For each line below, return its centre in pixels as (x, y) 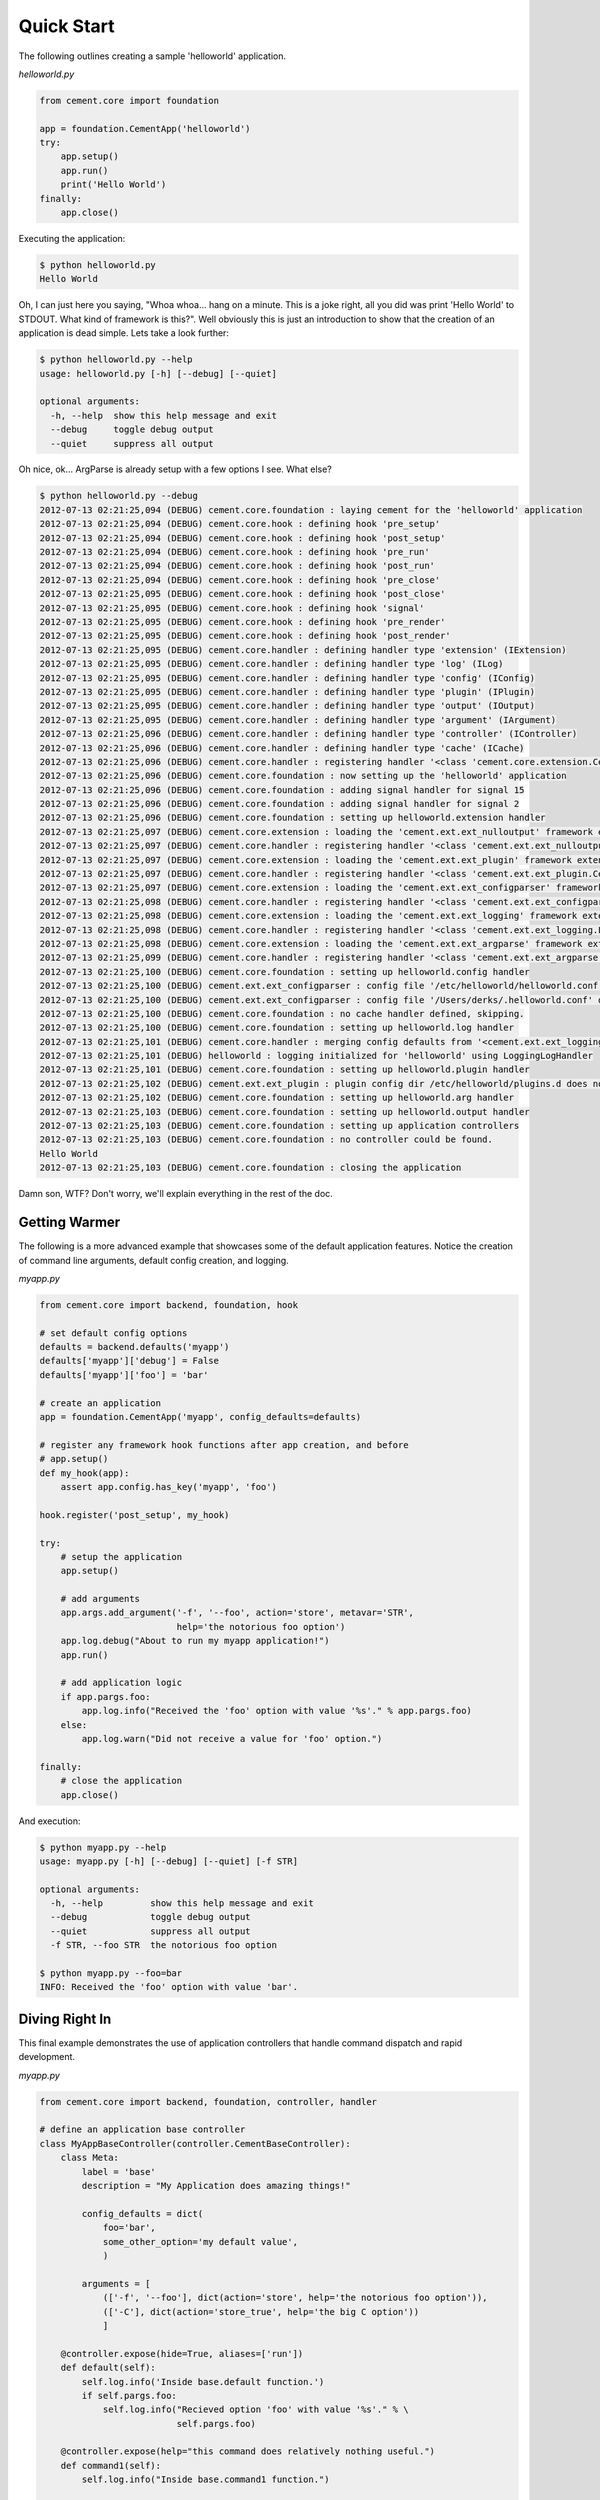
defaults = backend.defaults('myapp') (134, 1347)
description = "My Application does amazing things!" (216, 2186)
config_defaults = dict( (142, 2213)
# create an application (100, 1403)
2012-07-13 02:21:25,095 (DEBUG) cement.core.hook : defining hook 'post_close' (242, 594)
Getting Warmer (69, 1222)
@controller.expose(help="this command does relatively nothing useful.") (247, 2451)
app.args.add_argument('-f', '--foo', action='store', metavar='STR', (237, 1613)
